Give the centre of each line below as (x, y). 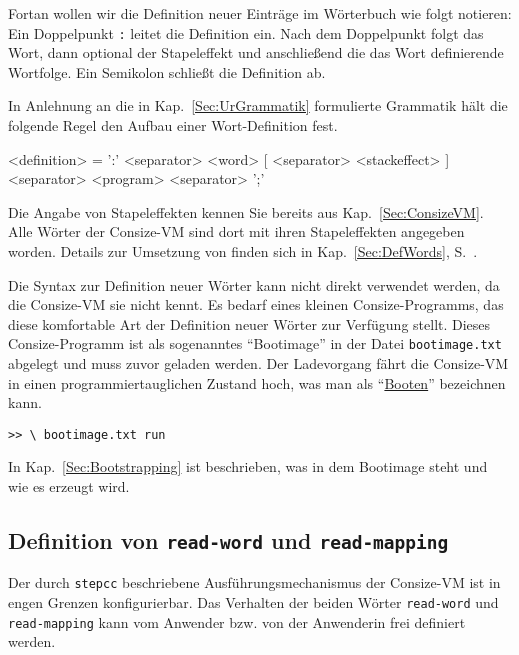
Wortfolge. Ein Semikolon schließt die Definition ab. (167, 71)
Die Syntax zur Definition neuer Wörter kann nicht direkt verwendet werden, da (254, 284)
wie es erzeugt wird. (69, 486)
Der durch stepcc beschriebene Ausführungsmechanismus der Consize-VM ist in (254, 582)
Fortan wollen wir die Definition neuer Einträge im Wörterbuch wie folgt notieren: (260, 13)
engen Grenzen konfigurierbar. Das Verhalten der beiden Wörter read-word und (253, 602)
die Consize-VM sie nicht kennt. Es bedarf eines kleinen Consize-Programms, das (256, 304)
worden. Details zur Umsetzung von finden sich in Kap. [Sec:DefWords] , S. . (243, 251)
